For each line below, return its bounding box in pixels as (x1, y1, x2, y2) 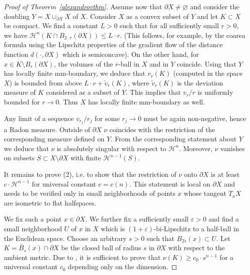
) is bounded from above (9, 77, 82, 87)
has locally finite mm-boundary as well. (88, 96, 205, 106)
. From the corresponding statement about (110, 134, 237, 144)
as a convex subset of (126, 11, 189, 21)
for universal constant (31, 178, 96, 189)
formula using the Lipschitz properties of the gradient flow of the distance (4, 39, 223, 50)
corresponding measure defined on (4, 134, 105, 144)
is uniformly (197, 87, 234, 97)
